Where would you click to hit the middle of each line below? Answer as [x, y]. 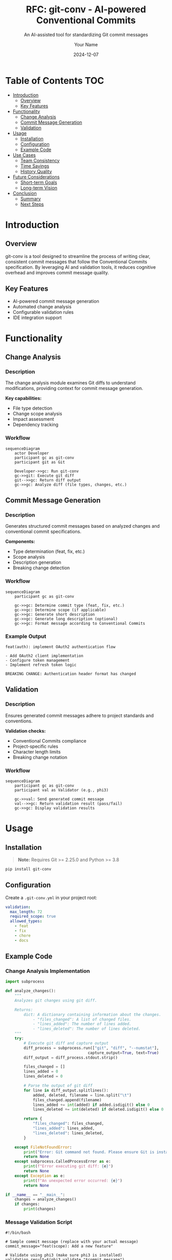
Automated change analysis [42, 306]
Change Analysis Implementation [48, 971]
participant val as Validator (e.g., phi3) [62, 790]
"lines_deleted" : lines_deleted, [68, 1133]
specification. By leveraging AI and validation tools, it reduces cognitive [81, 267]
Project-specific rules [35, 746]
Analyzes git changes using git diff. [56, 1000]
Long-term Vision [39, 188]
